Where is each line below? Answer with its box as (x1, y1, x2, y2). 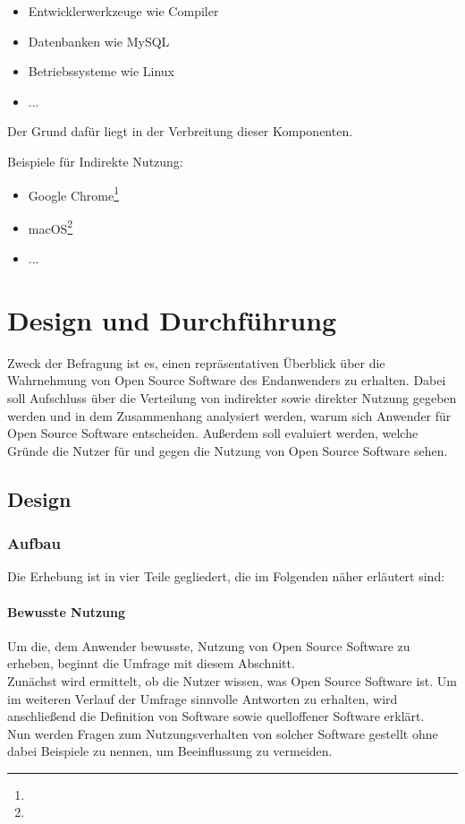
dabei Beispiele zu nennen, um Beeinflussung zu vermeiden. (7, 742, 333, 760)
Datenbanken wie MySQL (28, 31, 170, 50)
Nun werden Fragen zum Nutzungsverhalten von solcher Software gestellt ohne (7, 724, 438, 742)
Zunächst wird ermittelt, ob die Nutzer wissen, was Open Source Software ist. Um (7, 671, 457, 690)
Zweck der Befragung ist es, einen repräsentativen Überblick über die (7, 353, 385, 372)
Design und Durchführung (7, 301, 337, 338)
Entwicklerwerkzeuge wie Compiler (28, 2, 219, 20)
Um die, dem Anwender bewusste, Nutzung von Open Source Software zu (7, 636, 410, 655)
